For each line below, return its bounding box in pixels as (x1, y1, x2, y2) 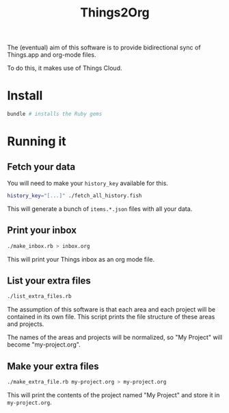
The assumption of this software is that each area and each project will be (7, 305, 216, 314)
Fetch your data (7, 161, 76, 173)
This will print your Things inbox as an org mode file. (7, 255, 155, 263)
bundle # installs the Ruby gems (7, 111, 103, 118)
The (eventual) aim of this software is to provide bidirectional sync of (7, 43, 201, 52)
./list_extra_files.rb (7, 293, 72, 300)
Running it (7, 134, 66, 149)
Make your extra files (7, 360, 99, 372)
